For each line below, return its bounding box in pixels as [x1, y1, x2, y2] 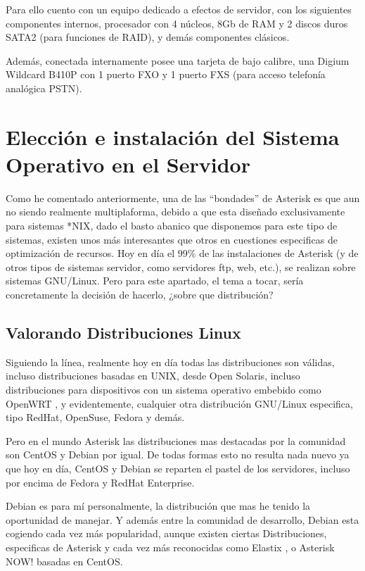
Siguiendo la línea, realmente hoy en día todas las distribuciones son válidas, [6, 354, 335, 369]
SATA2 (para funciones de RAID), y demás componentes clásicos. [6, 30, 290, 44]
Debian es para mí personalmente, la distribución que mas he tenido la [6, 498, 311, 513]
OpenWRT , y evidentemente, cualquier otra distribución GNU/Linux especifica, [6, 396, 353, 410]
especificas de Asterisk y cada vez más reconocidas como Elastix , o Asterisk [6, 539, 335, 554]
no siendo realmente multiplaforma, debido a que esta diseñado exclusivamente [6, 204, 345, 219]
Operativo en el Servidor [6, 149, 250, 178]
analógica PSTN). [6, 80, 82, 95]
